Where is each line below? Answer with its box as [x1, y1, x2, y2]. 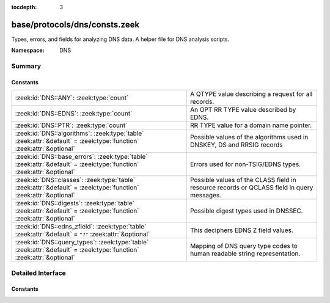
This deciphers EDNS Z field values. [189, 226, 293, 235]
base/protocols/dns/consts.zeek [11, 19, 140, 30]
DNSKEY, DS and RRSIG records [189, 141, 284, 149]
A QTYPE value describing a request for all [189, 90, 313, 98]
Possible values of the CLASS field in [189, 176, 296, 184]
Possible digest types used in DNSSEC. [189, 206, 303, 215]
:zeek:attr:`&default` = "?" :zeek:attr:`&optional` [15, 230, 150, 238]
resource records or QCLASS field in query [189, 183, 313, 192]
